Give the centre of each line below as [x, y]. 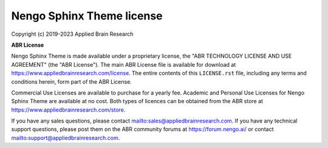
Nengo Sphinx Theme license [87, 16]
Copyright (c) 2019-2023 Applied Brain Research [72, 34]
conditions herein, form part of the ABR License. [71, 81]
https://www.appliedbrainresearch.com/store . [68, 110]
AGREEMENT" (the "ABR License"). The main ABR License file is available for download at [124, 64]
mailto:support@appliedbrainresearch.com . [66, 138]
